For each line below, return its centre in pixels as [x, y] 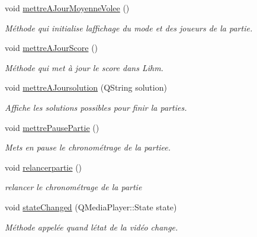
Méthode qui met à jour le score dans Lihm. [84, 67]
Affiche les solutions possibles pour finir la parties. [96, 107]
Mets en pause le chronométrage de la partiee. [88, 147]
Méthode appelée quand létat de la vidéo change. [91, 227]
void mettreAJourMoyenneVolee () [67, 8]
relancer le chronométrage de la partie [73, 187]
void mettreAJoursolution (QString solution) [86, 87]
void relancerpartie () [44, 167]
